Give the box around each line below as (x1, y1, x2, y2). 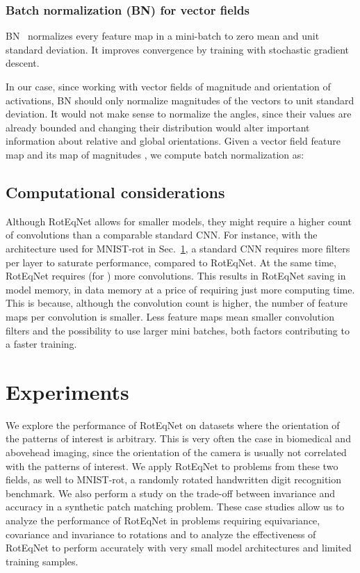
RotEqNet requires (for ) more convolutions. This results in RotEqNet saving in (6, 268, 346, 283)
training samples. (6, 554, 79, 568)
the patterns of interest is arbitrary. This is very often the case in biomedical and (6, 431, 351, 446)
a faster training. (6, 337, 77, 351)
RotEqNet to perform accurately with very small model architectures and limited (6, 540, 352, 555)
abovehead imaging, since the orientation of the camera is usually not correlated (6, 445, 347, 460)
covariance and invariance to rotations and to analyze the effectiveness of (6, 526, 316, 541)
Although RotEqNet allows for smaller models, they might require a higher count (6, 213, 352, 228)
